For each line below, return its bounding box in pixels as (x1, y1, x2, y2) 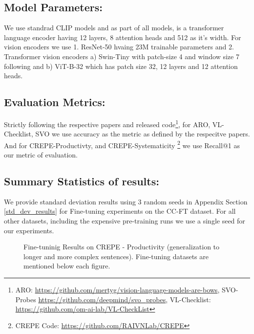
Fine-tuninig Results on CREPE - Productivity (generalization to (23, 242, 220, 252)
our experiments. (4, 225, 54, 235)
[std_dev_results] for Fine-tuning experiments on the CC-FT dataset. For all (4, 206, 236, 216)
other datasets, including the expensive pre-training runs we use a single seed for (4, 216, 245, 226)
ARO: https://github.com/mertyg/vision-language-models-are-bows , (15, 285, 220, 295)
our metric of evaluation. (4, 150, 78, 160)
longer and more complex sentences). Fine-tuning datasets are (23, 251, 209, 261)
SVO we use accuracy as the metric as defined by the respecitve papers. (35, 129, 250, 139)
